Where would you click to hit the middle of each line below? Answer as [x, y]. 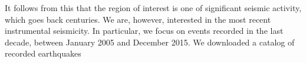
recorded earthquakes [43, 53]
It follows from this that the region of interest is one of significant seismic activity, [153, 8]
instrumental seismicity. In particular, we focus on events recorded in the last [144, 31]
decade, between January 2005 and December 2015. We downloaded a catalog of [150, 42]
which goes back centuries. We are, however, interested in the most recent [138, 19]
